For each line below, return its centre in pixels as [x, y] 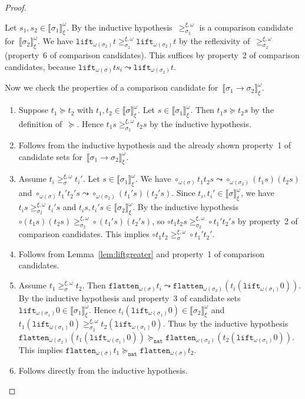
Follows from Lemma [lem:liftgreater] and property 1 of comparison [142, 253]
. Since [183, 193]
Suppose [34, 110]
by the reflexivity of [214, 41]
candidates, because [40, 66]
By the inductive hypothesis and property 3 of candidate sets [130, 298]
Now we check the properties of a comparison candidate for [112, 87]
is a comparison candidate [246, 27]
